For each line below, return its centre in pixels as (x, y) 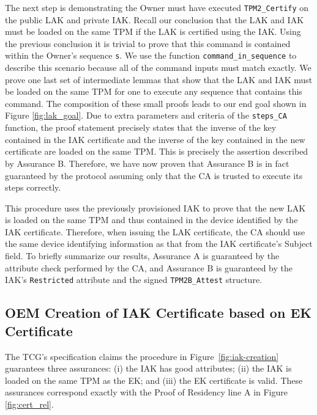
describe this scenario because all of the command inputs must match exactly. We (158, 68)
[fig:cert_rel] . (29, 404)
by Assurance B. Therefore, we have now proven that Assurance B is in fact (147, 163)
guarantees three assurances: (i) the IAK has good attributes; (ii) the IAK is (148, 368)
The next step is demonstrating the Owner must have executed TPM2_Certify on (157, 7)
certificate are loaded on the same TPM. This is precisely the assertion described (157, 151)
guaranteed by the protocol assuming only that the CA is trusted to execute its (154, 175)
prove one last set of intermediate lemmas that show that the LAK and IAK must (159, 79)
